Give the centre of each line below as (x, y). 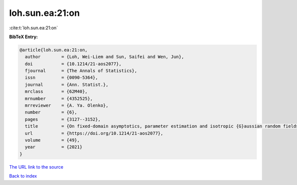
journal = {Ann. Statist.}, (67, 85)
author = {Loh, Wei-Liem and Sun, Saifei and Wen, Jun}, (104, 57)
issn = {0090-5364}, (62, 78)
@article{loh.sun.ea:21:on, (53, 50)
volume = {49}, (52, 140)
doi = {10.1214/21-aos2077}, (73, 64)
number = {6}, (51, 112)
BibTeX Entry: (24, 37)
